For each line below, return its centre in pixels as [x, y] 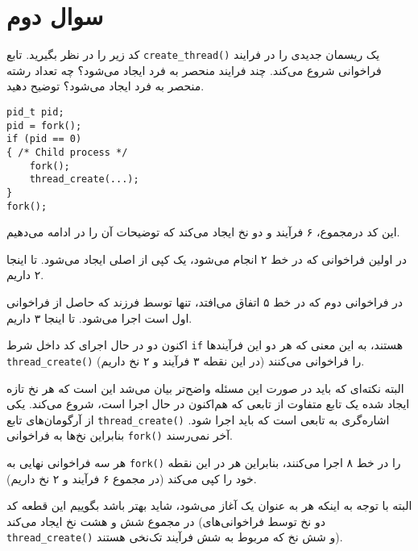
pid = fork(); [44, 125]
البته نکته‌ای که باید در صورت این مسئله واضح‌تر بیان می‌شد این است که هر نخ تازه [205, 388]
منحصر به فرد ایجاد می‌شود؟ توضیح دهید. [106, 86]
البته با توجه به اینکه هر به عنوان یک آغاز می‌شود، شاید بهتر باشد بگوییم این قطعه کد [209, 505]
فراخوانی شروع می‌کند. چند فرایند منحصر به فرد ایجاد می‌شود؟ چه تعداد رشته [194, 70]
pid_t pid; [35, 112]
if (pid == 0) [44, 139]
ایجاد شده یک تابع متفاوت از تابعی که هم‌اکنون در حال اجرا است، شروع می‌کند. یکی [208, 404]
